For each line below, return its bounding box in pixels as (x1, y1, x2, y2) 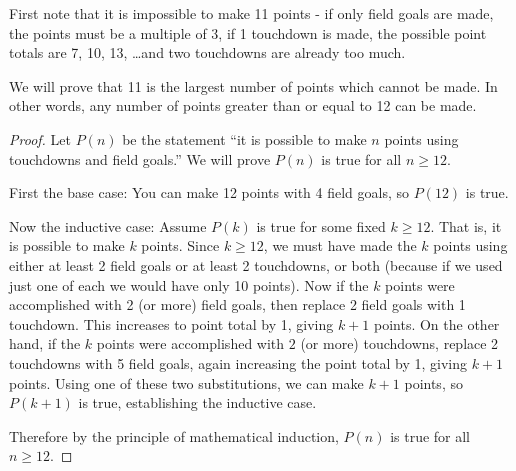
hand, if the (9, 333, 81, 354)
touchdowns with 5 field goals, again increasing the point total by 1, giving (9, 352, 468, 373)
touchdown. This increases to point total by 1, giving (9, 313, 334, 334)
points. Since (141, 235, 220, 256)
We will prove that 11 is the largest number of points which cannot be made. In (9, 75, 498, 96)
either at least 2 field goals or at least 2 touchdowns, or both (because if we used (9, 254, 503, 275)
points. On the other (373, 313, 500, 334)
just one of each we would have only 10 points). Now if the (9, 274, 369, 295)
